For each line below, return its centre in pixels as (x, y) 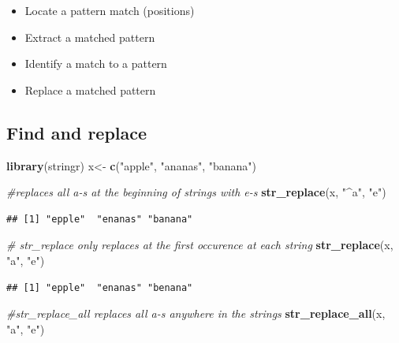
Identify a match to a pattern (96, 63)
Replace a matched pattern (90, 89)
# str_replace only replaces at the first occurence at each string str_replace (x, (200, 245)
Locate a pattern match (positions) (110, 10)
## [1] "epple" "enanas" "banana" (100, 219)
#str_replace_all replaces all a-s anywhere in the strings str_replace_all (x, (196, 313)
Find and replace (77, 132)
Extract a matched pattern (90, 37)
